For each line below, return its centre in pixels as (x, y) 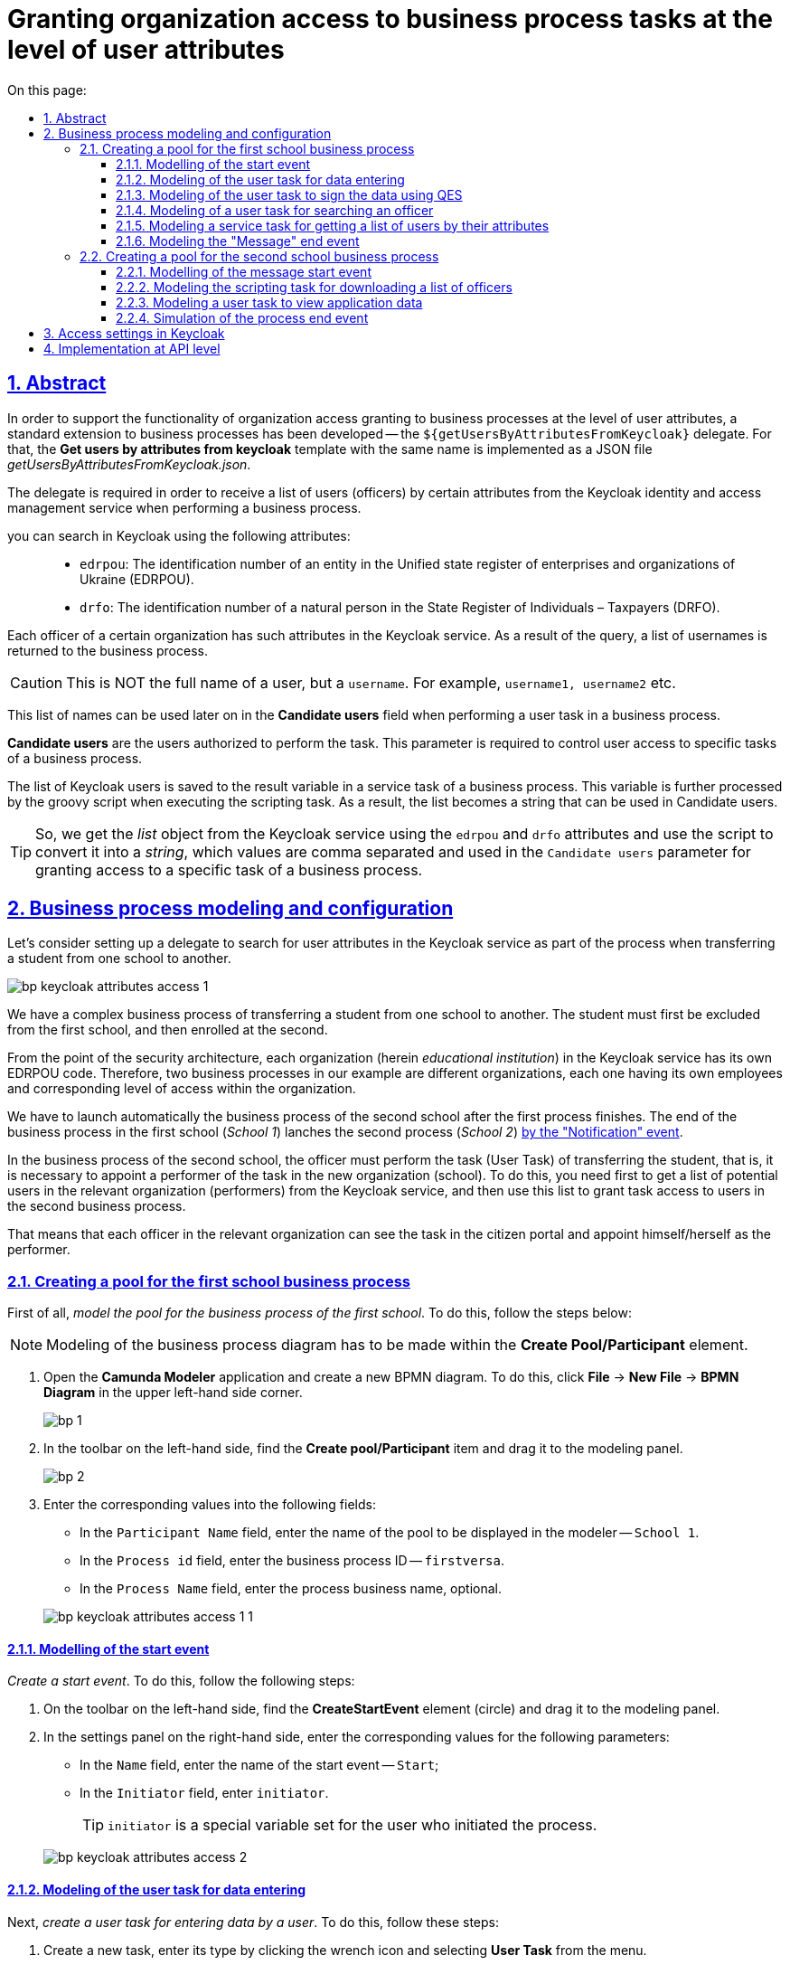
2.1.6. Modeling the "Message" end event (238, 241)
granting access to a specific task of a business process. (229, 869)
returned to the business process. (108, 650)
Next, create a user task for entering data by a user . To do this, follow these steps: (254, 1922)
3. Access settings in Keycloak (134, 333)
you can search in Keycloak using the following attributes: (179, 535)
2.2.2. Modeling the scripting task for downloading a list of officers (314, 287)
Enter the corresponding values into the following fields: (210, 1505)
